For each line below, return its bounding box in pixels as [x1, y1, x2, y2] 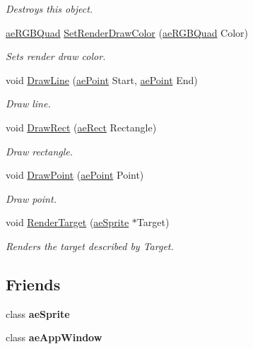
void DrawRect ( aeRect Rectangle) [6, 119, 157, 134]
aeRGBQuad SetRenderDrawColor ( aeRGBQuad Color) [6, 25, 249, 40]
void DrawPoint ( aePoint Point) [6, 167, 144, 182]
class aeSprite [6, 306, 70, 321]
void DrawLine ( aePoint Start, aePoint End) [6, 72, 198, 87]
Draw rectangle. [6, 143, 73, 158]
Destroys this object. [6, 1, 93, 16]
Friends [6, 273, 61, 295]
